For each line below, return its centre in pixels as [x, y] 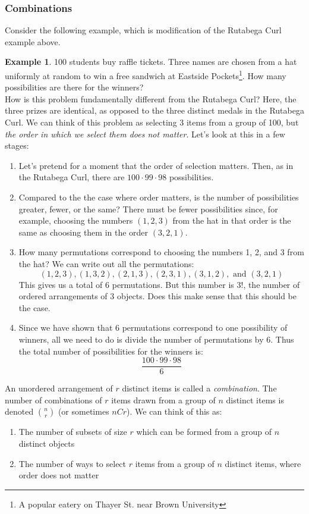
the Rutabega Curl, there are [72, 177]
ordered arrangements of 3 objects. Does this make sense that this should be [158, 296]
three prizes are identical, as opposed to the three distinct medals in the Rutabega [154, 110]
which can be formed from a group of [204, 432]
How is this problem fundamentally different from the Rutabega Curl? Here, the [151, 98]
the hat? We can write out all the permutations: [106, 263]
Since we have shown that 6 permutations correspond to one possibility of [153, 327]
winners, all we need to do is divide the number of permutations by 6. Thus [156, 339]
